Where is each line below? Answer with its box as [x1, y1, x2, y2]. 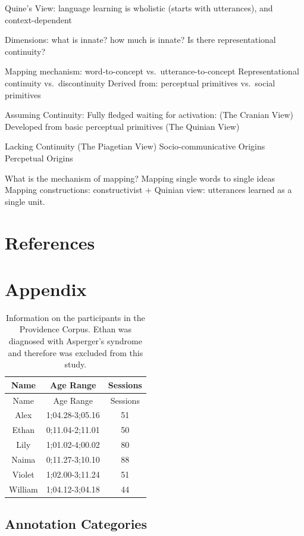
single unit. [5, 195, 45, 207]
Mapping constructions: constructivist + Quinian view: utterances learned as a [5, 183, 292, 196]
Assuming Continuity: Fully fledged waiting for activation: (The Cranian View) [5, 108, 294, 121]
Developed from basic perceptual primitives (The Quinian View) [5, 120, 240, 132]
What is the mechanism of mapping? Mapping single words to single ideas [5, 172, 275, 184]
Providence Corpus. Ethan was [19, 323, 132, 335]
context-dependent [5, 13, 72, 26]
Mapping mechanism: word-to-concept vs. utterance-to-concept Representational [5, 65, 299, 77]
